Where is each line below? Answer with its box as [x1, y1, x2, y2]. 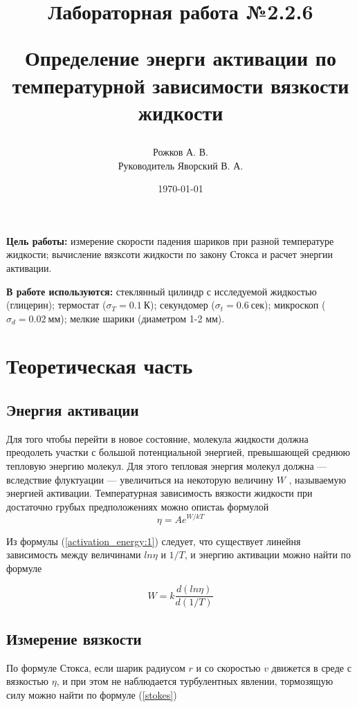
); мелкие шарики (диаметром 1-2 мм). [60, 311, 225, 325]
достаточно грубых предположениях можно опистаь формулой [6, 499, 269, 513]
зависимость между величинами [6, 547, 141, 562]
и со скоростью [196, 660, 261, 674]
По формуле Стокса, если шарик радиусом [6, 660, 185, 674]
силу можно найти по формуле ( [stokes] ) [6, 687, 177, 701]
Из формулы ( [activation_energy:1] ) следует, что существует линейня [6, 533, 301, 548]
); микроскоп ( [264, 297, 326, 312]
